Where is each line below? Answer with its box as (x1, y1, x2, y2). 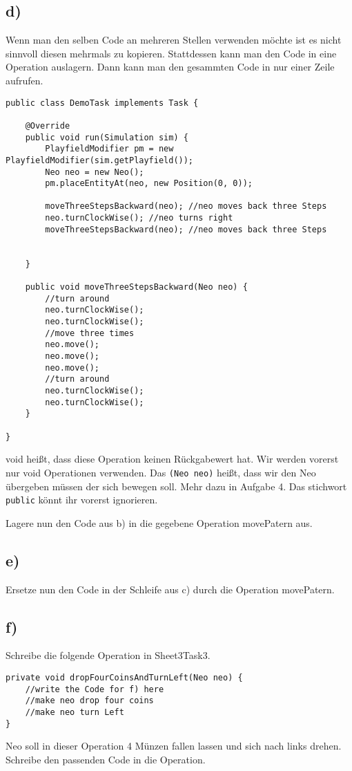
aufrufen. (6, 73, 43, 87)
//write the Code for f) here (25, 684, 164, 694)
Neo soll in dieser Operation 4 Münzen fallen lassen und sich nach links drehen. (6, 739, 342, 753)
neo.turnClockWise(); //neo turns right (45, 213, 233, 223)
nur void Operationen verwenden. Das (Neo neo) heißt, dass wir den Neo (6, 465, 316, 479)
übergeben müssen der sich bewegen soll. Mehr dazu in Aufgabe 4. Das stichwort (6, 479, 347, 493)
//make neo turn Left (25, 707, 124, 717)
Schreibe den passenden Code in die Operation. (6, 752, 206, 766)
